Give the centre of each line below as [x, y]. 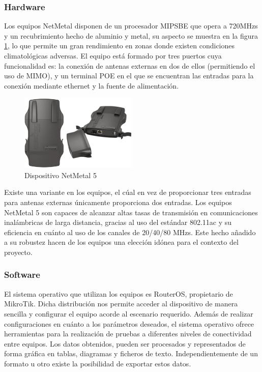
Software [22, 275]
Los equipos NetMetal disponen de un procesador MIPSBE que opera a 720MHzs [131, 26]
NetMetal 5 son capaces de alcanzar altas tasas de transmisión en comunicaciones [131, 212]
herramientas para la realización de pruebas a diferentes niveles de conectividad [128, 334]
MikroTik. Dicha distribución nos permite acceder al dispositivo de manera [121, 304]
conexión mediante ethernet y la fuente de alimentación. [92, 85]
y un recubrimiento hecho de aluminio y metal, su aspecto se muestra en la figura [131, 35]
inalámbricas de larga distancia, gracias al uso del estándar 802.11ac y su [118, 222]
